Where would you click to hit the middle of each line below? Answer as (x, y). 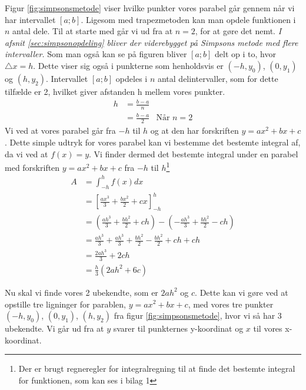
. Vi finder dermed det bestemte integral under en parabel (194, 153)
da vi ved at (26, 153)
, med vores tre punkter (231, 304)
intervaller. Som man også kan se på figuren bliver (96, 54)
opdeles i (132, 78)
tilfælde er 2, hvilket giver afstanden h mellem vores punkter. (115, 91)
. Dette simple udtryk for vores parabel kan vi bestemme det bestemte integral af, (153, 142)
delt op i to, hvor (245, 54)
